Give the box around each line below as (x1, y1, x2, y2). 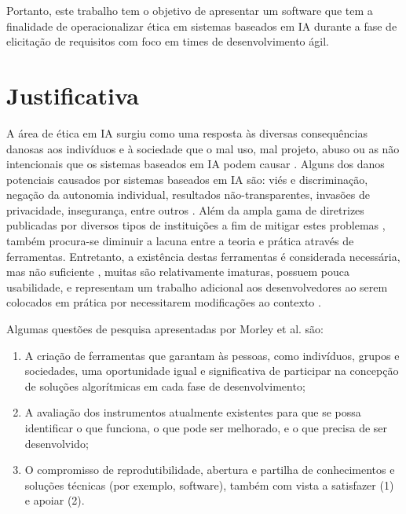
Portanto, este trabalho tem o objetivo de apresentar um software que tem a (6, 2, 373, 18)
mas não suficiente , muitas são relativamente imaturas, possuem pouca (6, 263, 349, 280)
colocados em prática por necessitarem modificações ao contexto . (6, 294, 321, 310)
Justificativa (6, 79, 139, 111)
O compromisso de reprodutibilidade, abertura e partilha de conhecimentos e (24, 461, 395, 478)
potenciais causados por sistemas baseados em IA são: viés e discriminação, (6, 171, 368, 187)
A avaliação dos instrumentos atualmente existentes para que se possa (24, 404, 361, 420)
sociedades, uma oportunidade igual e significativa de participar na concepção (24, 362, 399, 379)
